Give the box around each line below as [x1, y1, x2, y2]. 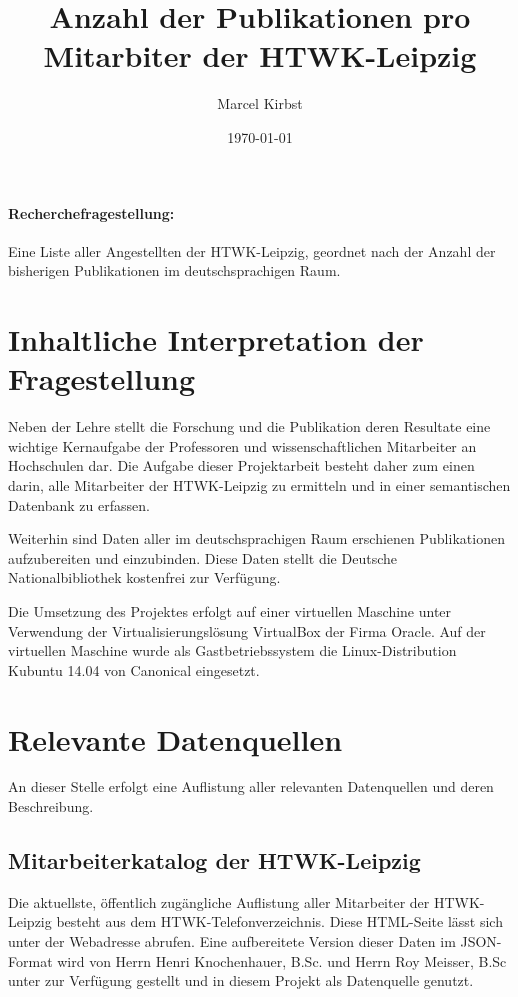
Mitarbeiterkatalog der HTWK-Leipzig [8, 845, 421, 876]
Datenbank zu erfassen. [8, 494, 150, 515]
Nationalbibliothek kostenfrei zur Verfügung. [8, 567, 281, 588]
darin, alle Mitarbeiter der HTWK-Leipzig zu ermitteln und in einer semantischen [8, 474, 511, 495]
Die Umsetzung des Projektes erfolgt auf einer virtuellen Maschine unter [8, 600, 452, 621]
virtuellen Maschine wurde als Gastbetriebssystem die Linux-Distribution [8, 640, 457, 661]
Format [8, 950, 53, 971]
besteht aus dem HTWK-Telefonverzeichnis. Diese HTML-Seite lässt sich [56, 911, 503, 932]
